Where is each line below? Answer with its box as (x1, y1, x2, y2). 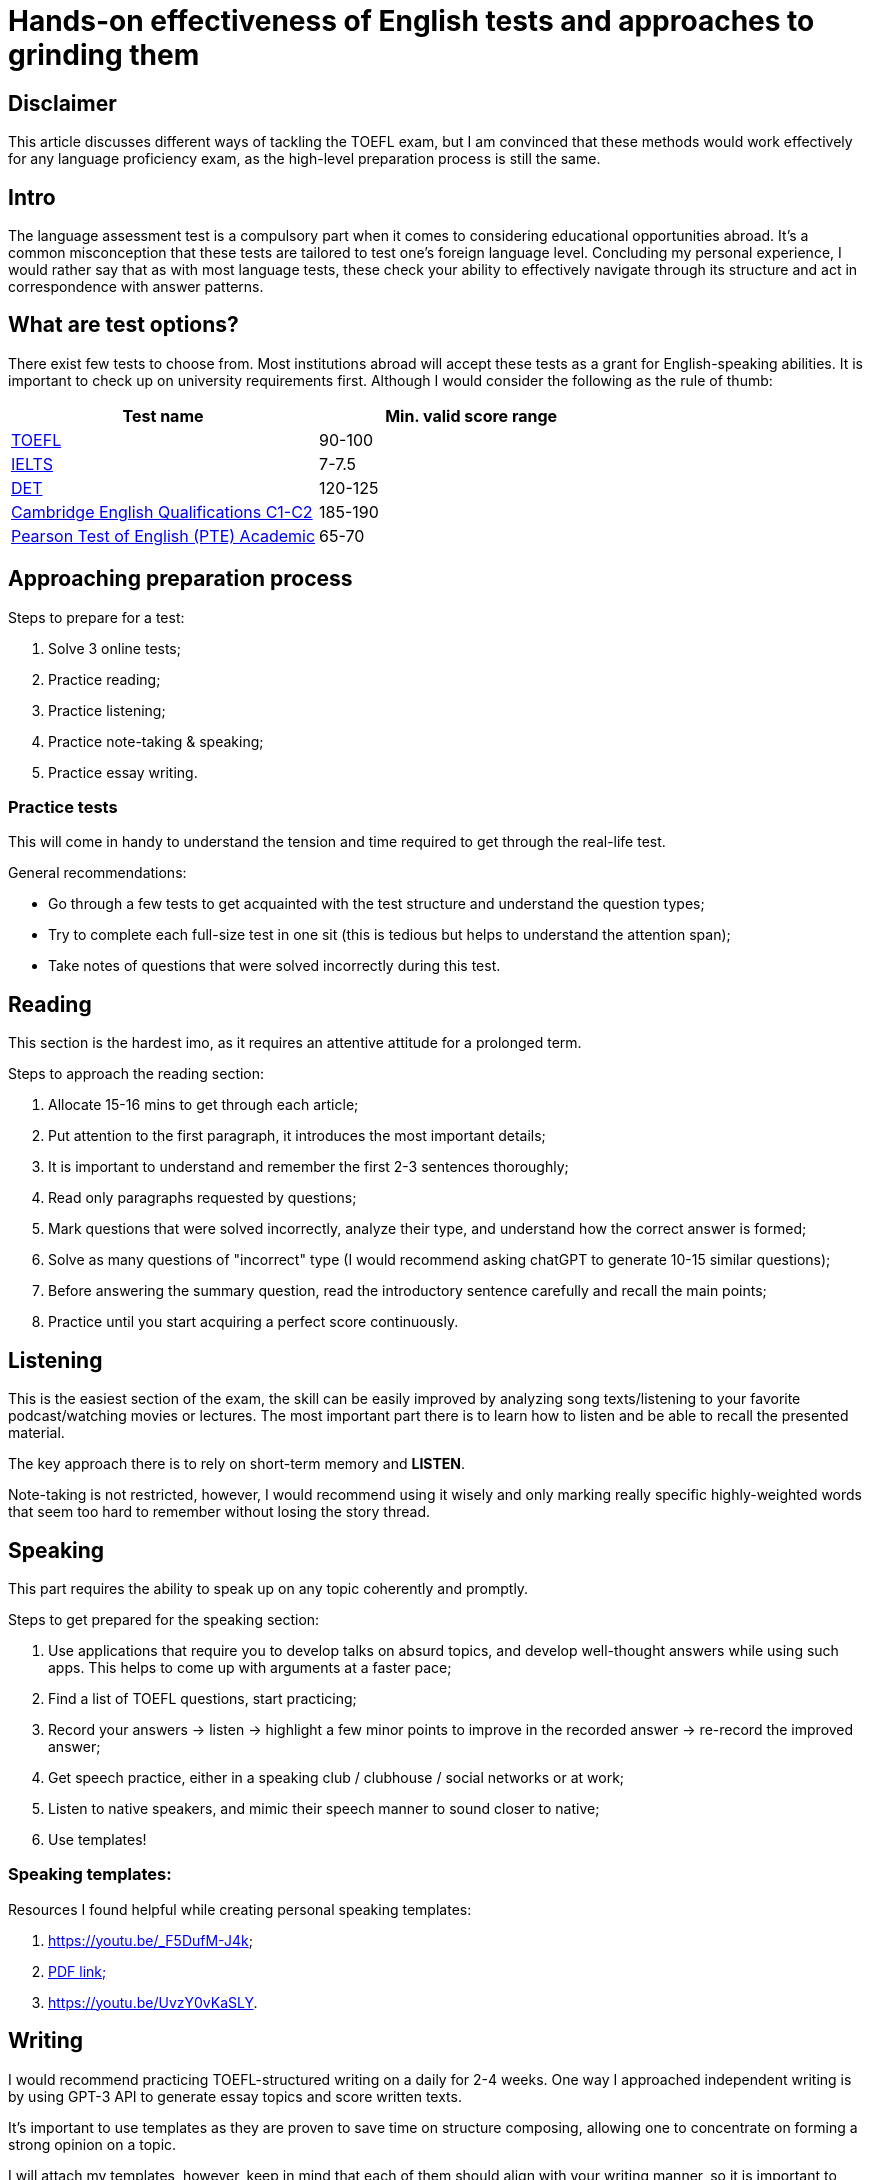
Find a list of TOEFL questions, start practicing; (48, 1689, 357, 1707)
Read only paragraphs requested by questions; (48, 1189, 357, 1207)
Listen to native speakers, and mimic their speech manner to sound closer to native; (48, 1799, 600, 1817)
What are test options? (8, 312, 239, 338)
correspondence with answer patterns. (8, 278, 264, 296)
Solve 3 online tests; (48, 639, 181, 657)
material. (8, 1424, 65, 1442)
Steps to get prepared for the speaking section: (8, 1610, 320, 1628)
